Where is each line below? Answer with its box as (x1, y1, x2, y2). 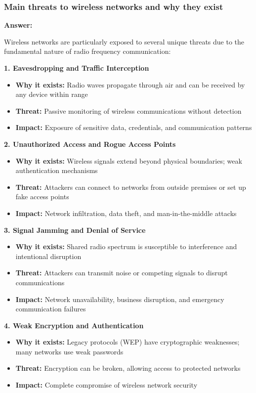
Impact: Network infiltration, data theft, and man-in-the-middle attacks (15, 208, 237, 218)
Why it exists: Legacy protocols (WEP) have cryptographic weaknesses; (15, 337, 240, 347)
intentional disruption (15, 251, 82, 261)
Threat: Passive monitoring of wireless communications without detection (15, 105, 242, 116)
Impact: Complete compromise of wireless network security (15, 380, 198, 390)
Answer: (4, 20, 33, 30)
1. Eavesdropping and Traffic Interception (4, 63, 149, 73)
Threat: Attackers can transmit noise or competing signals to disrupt (15, 267, 228, 278)
